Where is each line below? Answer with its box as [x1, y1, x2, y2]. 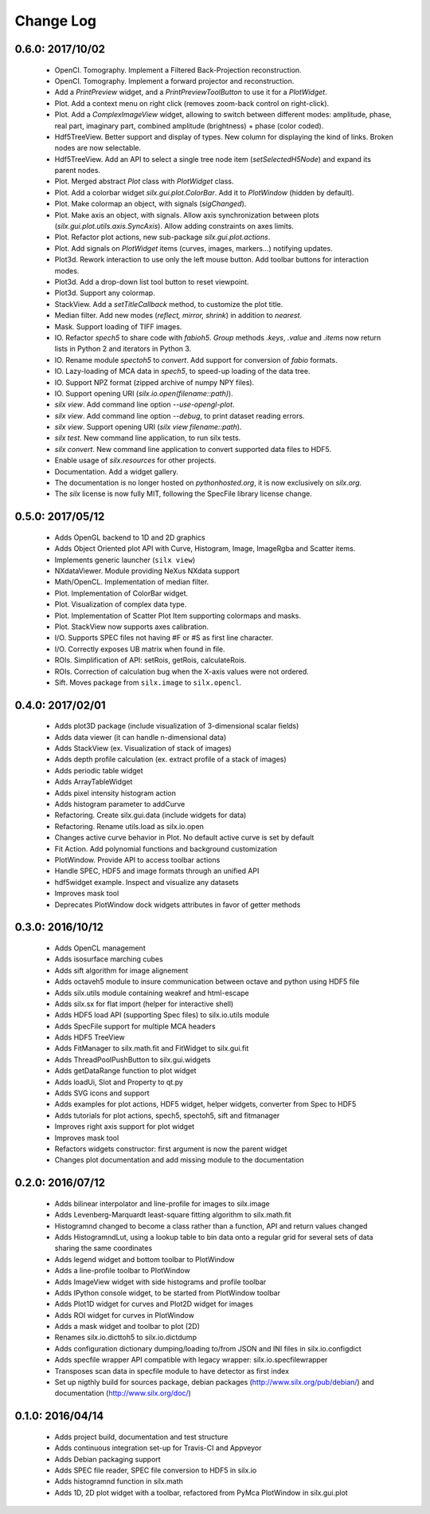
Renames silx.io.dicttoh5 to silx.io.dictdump [54, 1332, 197, 1343]
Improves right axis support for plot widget [54, 1122, 195, 1131]
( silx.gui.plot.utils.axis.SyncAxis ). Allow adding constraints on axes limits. [54, 222, 295, 231]
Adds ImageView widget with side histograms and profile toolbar [54, 1276, 267, 1287]
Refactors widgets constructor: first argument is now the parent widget [54, 1144, 287, 1154]
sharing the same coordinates [54, 1244, 153, 1253]
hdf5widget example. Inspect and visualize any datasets [54, 877, 239, 887]
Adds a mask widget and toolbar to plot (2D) [54, 1322, 201, 1331]
